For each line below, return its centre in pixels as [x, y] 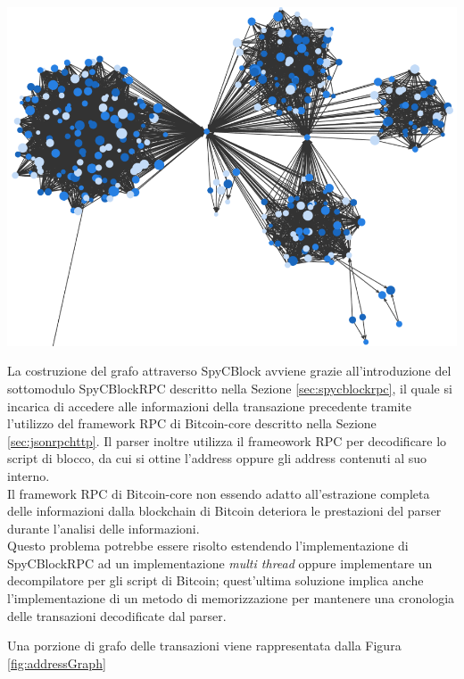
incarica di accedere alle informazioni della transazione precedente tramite [209, 406]
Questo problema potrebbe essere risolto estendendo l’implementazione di [208, 546]
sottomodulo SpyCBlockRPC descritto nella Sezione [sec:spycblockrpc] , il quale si [230, 388]
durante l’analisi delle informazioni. [104, 528]
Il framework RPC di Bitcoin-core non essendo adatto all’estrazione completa [219, 493]
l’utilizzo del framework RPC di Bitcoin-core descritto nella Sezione [192, 423]
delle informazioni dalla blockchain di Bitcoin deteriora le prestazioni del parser [224, 511]
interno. [29, 475]
